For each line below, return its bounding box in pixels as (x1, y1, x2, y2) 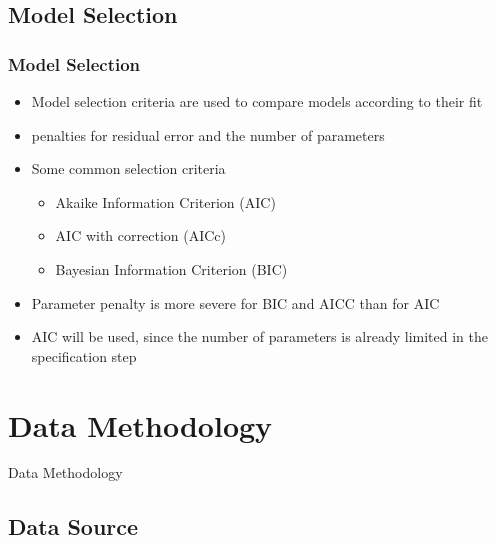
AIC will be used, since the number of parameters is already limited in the (31, 326, 489, 347)
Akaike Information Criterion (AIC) (55, 191, 276, 212)
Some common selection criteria (31, 158, 226, 179)
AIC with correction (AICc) (55, 225, 226, 246)
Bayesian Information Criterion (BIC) (55, 258, 288, 279)
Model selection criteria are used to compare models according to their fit (31, 91, 483, 111)
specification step (31, 345, 137, 366)
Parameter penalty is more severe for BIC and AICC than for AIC (31, 292, 440, 313)
